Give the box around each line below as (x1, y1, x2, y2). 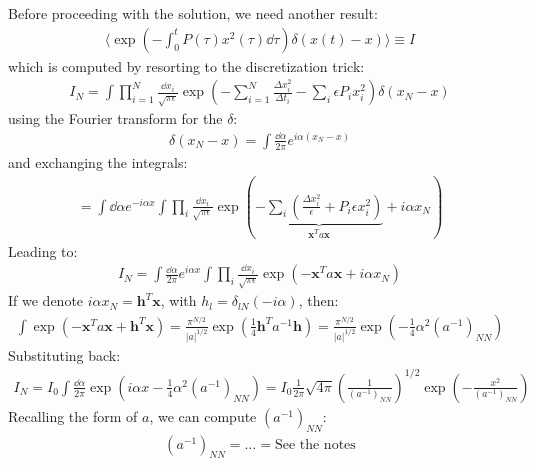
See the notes (274, 437, 356, 452)
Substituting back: (8, 344, 121, 365)
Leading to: (8, 240, 78, 261)
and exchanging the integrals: (8, 151, 188, 172)
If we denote (8, 290, 84, 311)
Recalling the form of (8, 405, 138, 426)
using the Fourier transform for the (8, 108, 223, 129)
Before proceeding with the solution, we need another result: (8, 3, 378, 23)
